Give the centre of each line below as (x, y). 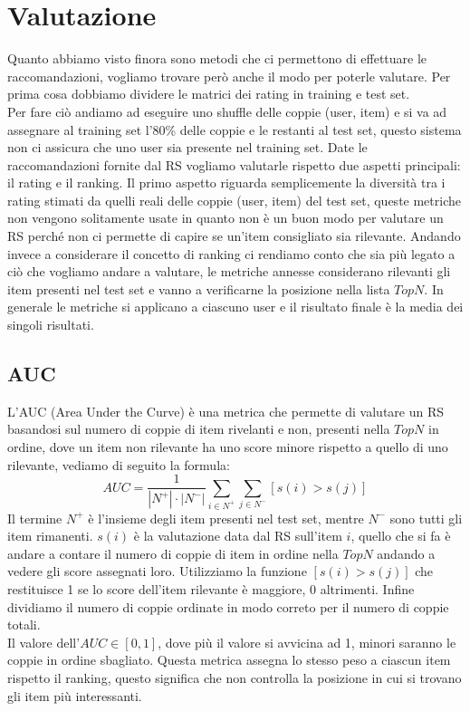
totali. (24, 625)
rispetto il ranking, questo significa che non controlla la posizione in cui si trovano (235, 677)
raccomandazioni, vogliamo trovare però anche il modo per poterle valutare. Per (229, 76)
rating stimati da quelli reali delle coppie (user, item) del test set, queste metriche (234, 200)
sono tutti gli (426, 518)
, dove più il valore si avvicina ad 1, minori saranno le (307, 642)
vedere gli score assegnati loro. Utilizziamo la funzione (157, 571)
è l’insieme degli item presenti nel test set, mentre (226, 518)
